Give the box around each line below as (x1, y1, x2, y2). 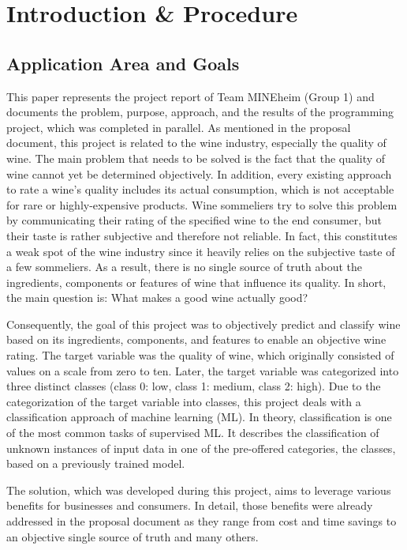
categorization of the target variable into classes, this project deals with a (6, 393, 361, 409)
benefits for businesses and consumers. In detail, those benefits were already (6, 497, 373, 514)
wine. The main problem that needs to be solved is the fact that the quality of (6, 149, 386, 166)
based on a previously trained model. (6, 455, 185, 472)
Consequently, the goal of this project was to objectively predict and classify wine (6, 315, 401, 332)
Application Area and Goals (6, 51, 240, 75)
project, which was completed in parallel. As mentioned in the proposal (6, 119, 351, 135)
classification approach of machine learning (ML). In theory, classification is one (6, 409, 392, 425)
